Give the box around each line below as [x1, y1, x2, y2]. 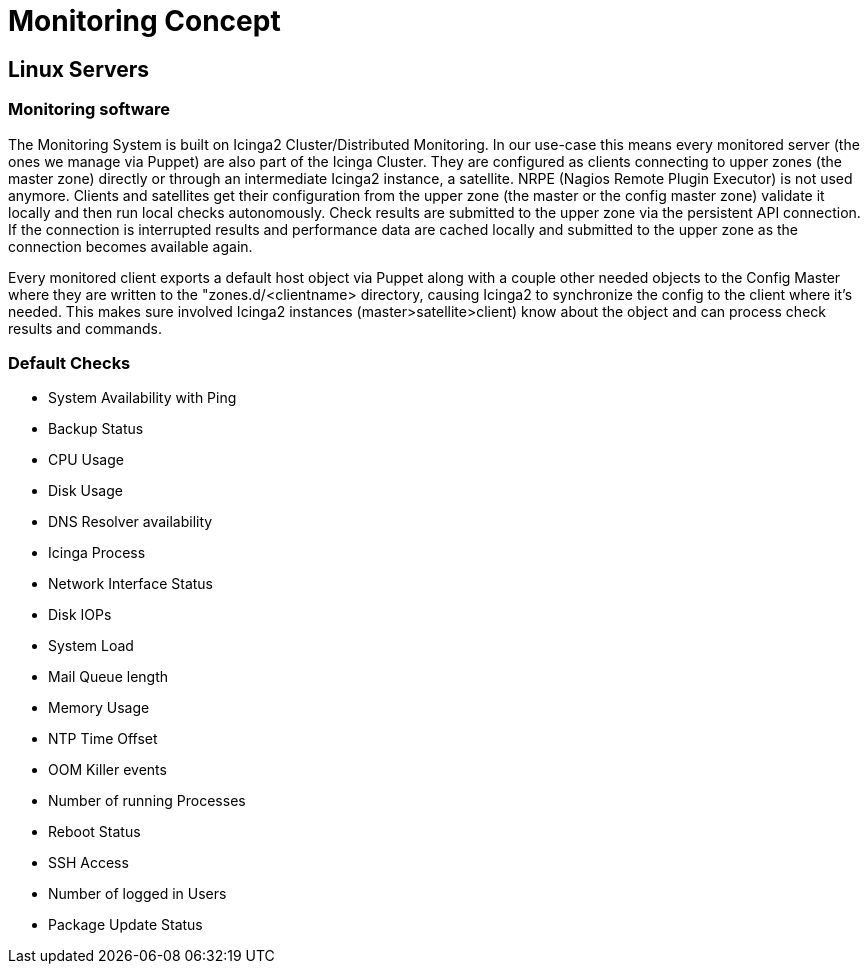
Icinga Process [48, 544, 146, 562]
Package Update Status [48, 916, 203, 934]
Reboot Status [48, 823, 141, 841]
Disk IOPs [48, 606, 112, 624]
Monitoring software [8, 99, 171, 120]
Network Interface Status [48, 575, 213, 593]
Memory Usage [48, 699, 150, 717]
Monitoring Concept [8, 4, 281, 38]
